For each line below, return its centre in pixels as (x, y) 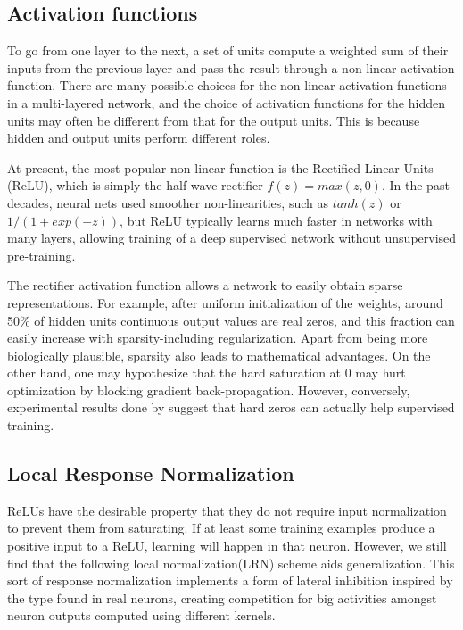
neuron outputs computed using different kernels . (141, 615)
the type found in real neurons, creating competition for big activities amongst (222, 597)
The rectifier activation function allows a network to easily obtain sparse (205, 285)
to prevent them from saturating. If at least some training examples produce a (221, 528)
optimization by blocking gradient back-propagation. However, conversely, (209, 390)
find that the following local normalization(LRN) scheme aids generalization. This (231, 563)
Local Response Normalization (151, 473)
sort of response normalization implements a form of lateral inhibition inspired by (230, 580)
